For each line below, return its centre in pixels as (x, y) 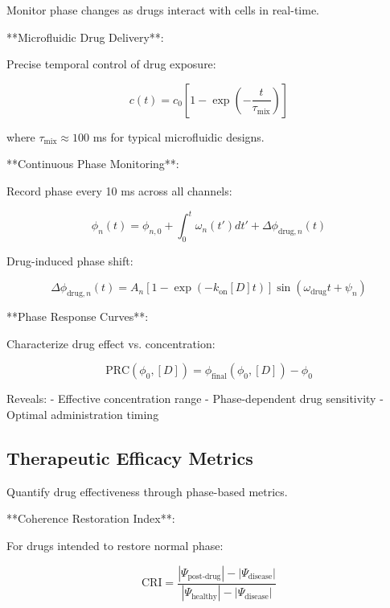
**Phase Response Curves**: (78, 316)
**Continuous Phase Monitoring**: (93, 164)
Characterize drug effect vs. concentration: (111, 343)
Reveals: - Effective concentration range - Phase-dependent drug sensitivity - (195, 398)
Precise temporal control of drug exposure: (111, 64)
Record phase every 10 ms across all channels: (119, 190)
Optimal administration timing (83, 415)
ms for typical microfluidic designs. (179, 136)
